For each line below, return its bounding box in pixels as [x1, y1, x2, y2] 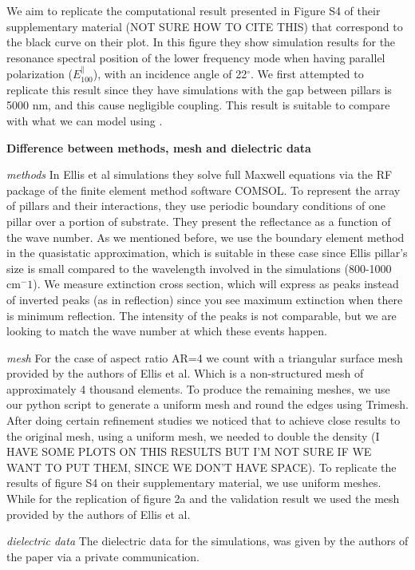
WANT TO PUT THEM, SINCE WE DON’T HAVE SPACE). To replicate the [6, 458, 397, 475]
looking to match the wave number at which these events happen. [6, 323, 327, 339]
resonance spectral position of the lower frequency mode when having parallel [6, 49, 385, 65]
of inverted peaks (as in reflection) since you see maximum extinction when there [6, 291, 403, 307]
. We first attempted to [251, 65, 364, 82]
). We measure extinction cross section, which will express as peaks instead [33, 275, 399, 292]
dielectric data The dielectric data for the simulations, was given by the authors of [6, 532, 409, 549]
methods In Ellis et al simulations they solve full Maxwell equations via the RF [6, 166, 393, 183]
